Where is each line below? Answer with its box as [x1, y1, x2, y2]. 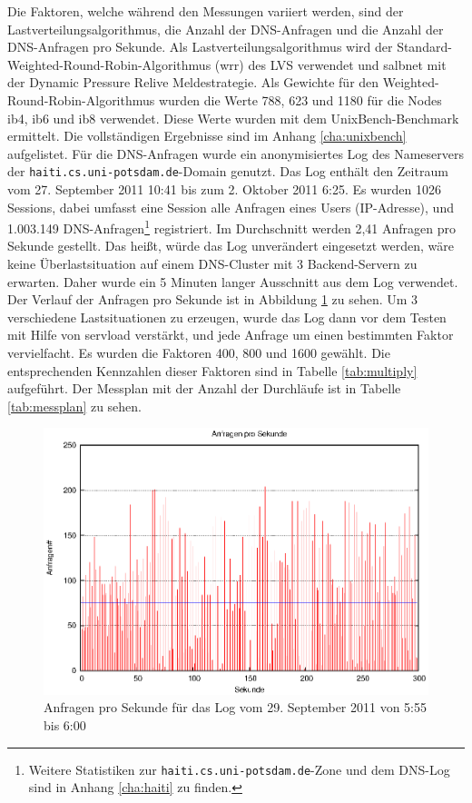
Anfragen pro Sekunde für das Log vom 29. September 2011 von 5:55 [44, 698, 428, 717]
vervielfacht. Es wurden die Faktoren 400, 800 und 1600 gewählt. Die [7, 343, 390, 362]
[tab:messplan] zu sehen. [7, 396, 143, 415]
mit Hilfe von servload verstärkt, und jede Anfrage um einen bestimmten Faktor [7, 325, 454, 344]
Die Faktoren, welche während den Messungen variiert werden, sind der [7, 2, 404, 20]
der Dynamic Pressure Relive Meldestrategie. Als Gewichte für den [7, 73, 379, 92]
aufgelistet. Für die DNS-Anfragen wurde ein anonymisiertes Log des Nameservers [7, 144, 465, 163]
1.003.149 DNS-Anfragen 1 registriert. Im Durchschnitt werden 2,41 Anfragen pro [7, 216, 457, 237]
